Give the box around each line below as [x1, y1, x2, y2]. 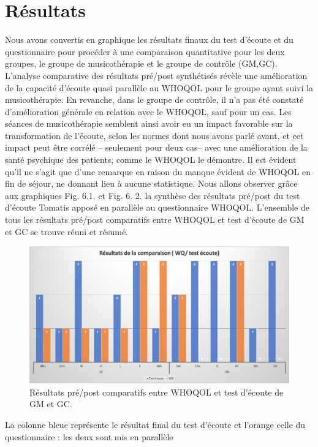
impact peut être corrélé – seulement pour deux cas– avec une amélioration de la [5, 141, 308, 154]
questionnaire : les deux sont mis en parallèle [5, 430, 173, 443]
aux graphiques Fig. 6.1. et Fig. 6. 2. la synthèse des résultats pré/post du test [5, 189, 300, 201]
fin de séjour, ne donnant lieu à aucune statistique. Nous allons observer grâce [5, 177, 298, 190]
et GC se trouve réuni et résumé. [5, 225, 128, 238]
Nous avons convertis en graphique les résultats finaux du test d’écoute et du [5, 33, 293, 46]
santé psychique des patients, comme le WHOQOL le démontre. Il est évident [5, 153, 297, 166]
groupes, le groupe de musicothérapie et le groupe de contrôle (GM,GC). [5, 57, 278, 70]
